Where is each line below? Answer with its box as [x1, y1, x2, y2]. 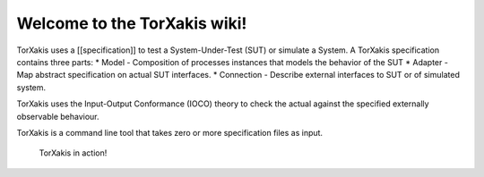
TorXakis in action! [39, 147, 108, 158]
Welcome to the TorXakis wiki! [16, 13, 247, 33]
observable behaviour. [16, 111, 99, 122]
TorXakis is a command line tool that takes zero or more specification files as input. [16, 127, 323, 138]
